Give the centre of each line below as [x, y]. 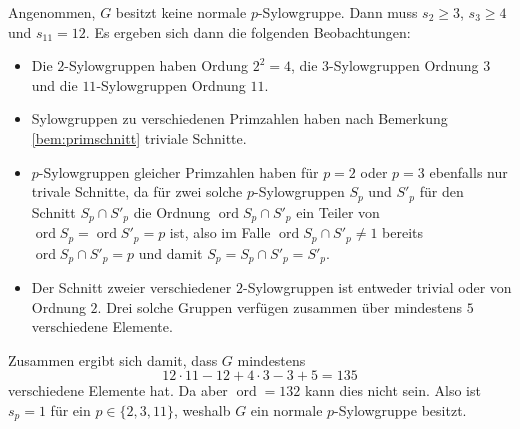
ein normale [286, 409]
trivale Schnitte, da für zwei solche [137, 191]
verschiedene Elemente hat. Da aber [118, 390]
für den [441, 191]
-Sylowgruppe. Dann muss [337, 12]
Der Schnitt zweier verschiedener [131, 286]
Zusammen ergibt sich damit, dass [113, 359]
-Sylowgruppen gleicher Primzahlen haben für [178, 171]
